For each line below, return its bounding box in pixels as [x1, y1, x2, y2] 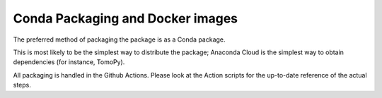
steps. [13, 81, 31, 90]
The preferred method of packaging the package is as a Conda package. [13, 35, 226, 44]
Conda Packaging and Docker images [13, 11, 238, 26]
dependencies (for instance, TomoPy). [13, 58, 125, 66]
